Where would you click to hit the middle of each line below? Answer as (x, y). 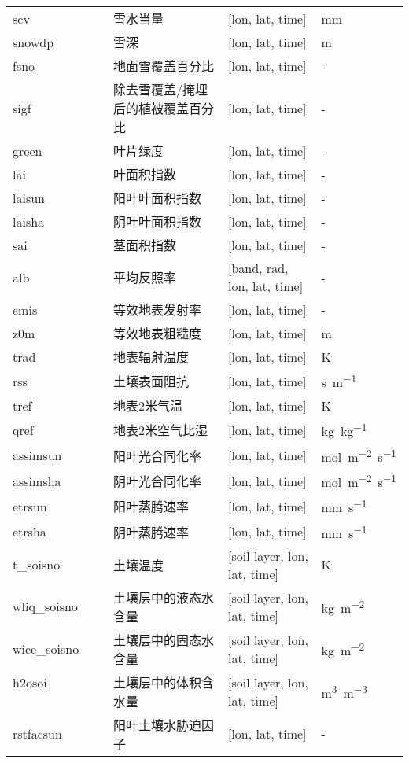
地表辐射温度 (151, 357)
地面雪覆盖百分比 (163, 66)
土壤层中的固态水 (163, 640)
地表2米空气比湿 (160, 430)
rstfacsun (37, 734)
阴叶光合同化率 (157, 481)
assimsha (37, 481)
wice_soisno (46, 649)
